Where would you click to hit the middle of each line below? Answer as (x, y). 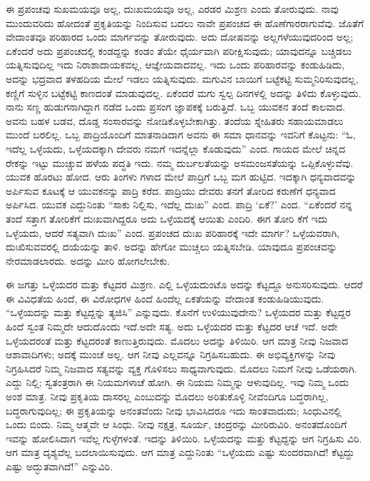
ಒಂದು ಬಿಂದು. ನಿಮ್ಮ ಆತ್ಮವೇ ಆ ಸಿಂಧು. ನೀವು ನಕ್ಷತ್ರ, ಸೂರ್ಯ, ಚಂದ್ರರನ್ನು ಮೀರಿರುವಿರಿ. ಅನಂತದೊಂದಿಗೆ (176, 424)
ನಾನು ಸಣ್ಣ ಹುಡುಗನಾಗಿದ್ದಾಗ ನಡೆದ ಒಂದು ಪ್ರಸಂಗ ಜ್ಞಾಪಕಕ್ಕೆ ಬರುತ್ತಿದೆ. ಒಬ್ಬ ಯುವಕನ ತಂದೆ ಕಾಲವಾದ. (176, 107)
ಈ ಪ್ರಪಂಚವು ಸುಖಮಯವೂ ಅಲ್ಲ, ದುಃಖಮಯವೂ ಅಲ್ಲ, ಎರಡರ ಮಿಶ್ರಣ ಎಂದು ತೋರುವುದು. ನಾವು (172, 9)
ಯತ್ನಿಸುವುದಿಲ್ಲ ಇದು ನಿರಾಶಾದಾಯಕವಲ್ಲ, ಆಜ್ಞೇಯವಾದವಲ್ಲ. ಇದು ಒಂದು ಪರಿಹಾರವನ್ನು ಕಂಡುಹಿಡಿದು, (175, 65)
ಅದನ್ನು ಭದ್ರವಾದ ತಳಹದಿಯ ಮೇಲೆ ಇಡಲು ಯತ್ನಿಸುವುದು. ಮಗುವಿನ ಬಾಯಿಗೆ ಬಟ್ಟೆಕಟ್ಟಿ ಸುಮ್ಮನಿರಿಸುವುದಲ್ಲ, (182, 78)
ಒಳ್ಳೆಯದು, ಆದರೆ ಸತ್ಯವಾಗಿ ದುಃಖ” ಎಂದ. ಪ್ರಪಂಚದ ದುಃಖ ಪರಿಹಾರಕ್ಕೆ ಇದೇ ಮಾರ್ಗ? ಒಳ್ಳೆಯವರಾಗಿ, (173, 232)
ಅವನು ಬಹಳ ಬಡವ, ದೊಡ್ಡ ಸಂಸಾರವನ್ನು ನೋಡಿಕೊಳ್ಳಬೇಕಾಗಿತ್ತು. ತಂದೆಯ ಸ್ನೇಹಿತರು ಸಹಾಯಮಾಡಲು (175, 120)
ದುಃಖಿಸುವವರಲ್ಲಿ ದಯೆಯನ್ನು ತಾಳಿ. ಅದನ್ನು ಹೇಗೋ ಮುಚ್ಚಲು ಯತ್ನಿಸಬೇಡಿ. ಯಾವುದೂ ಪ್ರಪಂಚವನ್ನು (172, 247)
